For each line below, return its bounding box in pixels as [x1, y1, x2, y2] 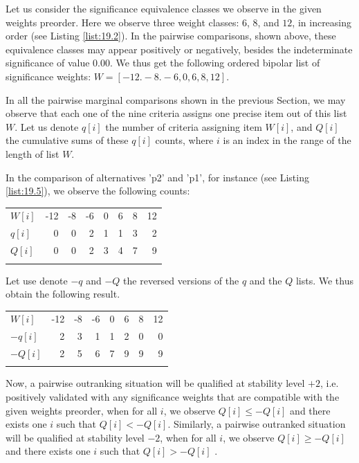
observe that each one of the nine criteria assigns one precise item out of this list [6, 106, 347, 120]
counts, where [155, 133, 214, 147]
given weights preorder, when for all [6, 403, 158, 417]
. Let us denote [15, 119, 79, 134]
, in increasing [292, 15, 352, 29]
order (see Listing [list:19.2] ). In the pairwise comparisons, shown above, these [6, 28, 336, 43]
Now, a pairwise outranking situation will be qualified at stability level [6, 376, 305, 390]
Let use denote [6, 273, 68, 287]
